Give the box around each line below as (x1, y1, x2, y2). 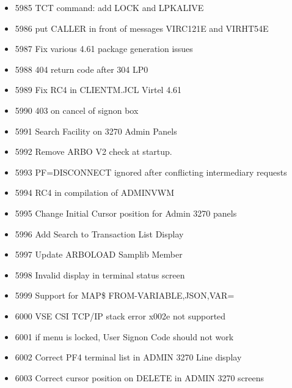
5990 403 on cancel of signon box (15, 103, 139, 116)
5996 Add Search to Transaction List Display (15, 227, 184, 240)
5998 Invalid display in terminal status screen (15, 268, 185, 281)
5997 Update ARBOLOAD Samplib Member (15, 248, 183, 261)
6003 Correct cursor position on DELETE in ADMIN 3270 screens (15, 371, 265, 384)
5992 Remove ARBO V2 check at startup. (15, 145, 172, 158)
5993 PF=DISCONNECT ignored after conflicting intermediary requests (15, 165, 287, 178)
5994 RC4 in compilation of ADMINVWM (15, 186, 174, 199)
